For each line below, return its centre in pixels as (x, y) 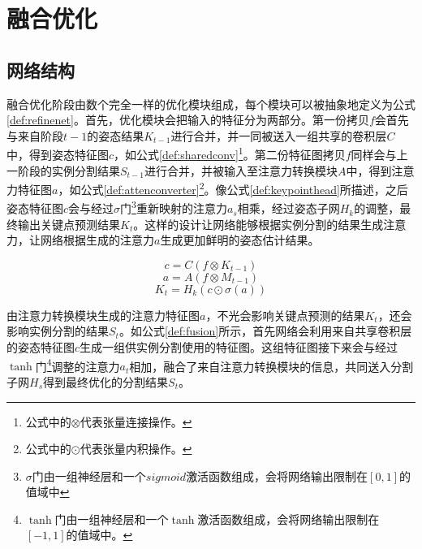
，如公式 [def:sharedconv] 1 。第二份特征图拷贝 (230, 153)
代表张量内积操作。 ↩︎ (136, 449)
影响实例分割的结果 (58, 331)
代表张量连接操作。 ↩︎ (136, 421)
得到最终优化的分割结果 (106, 381)
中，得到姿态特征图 (58, 155)
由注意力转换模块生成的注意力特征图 (103, 315)
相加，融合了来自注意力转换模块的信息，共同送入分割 (271, 366)
